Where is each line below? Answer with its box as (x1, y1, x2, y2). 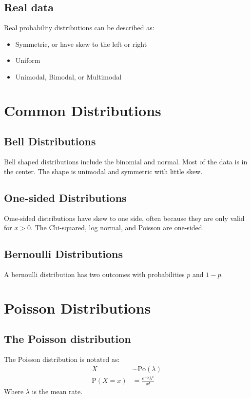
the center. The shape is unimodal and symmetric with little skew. (4, 166, 203, 176)
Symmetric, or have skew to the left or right (15, 39, 147, 49)
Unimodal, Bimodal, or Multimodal (15, 71, 122, 81)
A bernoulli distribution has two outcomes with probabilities (4, 269, 185, 279)
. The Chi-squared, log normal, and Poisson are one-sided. (31, 222, 204, 233)
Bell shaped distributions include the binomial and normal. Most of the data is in (4, 157, 248, 167)
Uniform (15, 55, 40, 65)
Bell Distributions (4, 134, 96, 149)
